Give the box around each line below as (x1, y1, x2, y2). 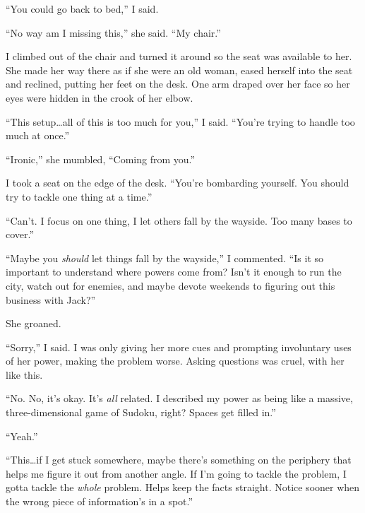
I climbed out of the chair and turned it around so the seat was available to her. (6, 49, 352, 64)
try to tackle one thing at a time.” (6, 189, 152, 204)
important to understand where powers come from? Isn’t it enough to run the (6, 264, 342, 279)
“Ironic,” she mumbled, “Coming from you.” (6, 151, 196, 166)
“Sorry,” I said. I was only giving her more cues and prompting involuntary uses (6, 339, 352, 354)
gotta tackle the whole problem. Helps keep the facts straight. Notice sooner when (6, 480, 360, 495)
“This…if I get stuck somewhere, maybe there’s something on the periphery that (6, 452, 352, 467)
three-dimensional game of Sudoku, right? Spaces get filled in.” (6, 405, 276, 420)
